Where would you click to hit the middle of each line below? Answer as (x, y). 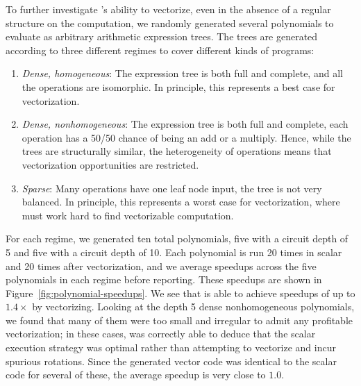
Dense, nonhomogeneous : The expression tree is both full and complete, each (185, 124)
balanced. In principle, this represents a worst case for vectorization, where (181, 202)
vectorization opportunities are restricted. (110, 164)
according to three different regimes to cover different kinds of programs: (160, 50)
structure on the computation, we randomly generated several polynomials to (170, 23)
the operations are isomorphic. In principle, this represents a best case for (178, 86)
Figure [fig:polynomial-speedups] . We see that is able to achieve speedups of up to (180, 293)
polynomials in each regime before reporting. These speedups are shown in (164, 279)
